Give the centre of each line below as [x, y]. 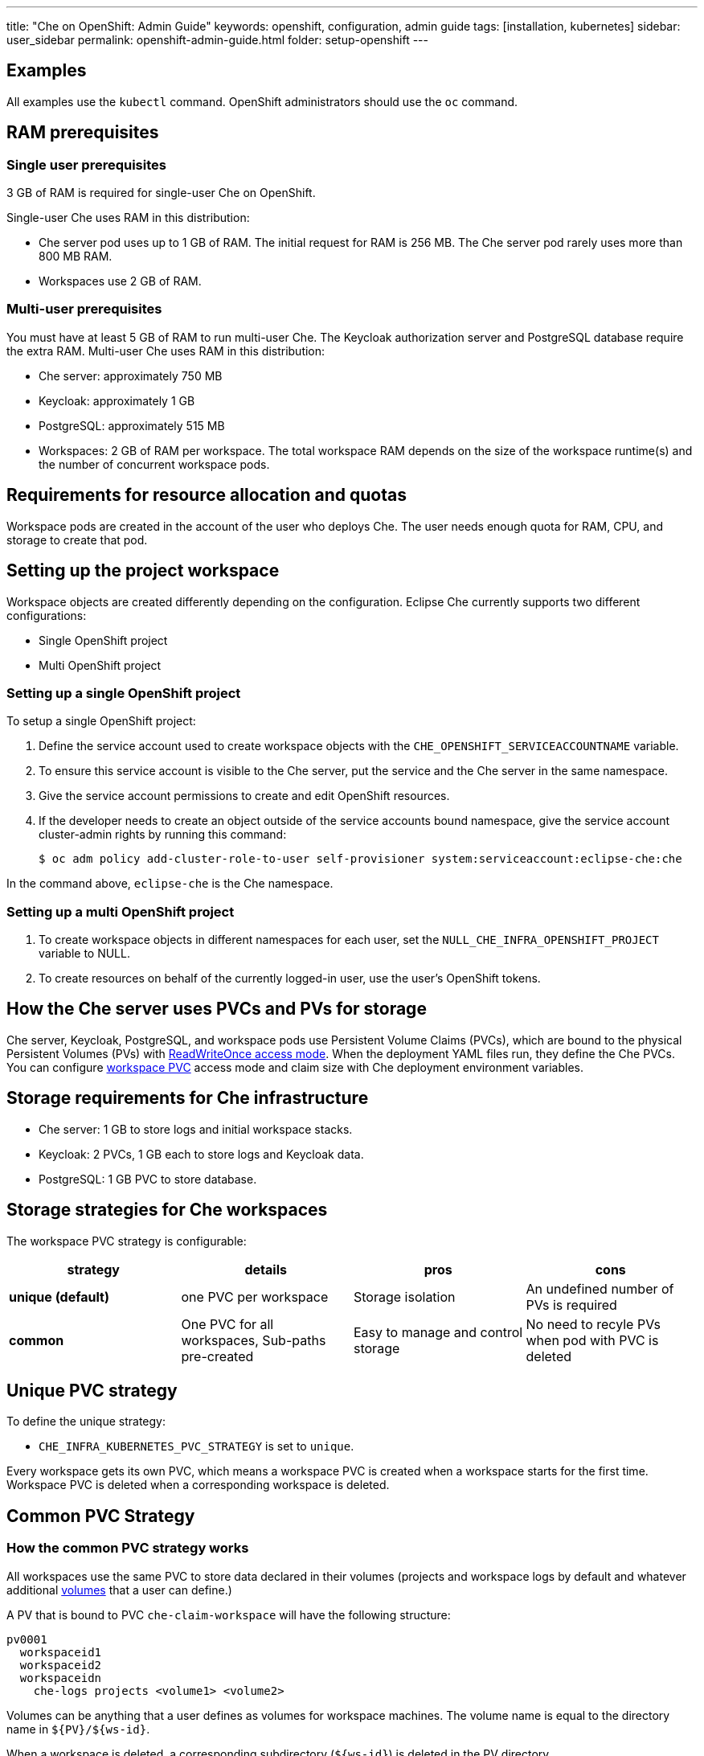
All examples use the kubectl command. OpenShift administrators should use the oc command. [262, 101]
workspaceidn [61, 1678]
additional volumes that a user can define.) [119, 1590]
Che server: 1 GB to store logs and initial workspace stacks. [196, 1129]
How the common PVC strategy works [128, 1548]
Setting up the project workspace [143, 571]
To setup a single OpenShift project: [101, 721]
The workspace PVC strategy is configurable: [127, 1241]
